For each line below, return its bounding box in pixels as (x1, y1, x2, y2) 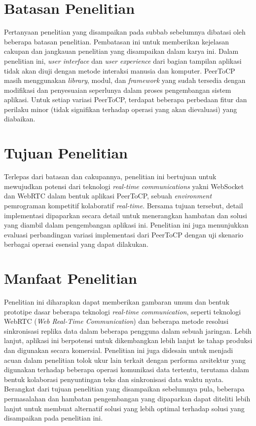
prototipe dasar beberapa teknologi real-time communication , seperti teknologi (4, 306, 241, 316)
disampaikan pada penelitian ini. (4, 413, 103, 423)
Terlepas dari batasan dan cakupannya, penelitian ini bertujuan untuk (4, 171, 217, 182)
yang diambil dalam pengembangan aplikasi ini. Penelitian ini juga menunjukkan (4, 220, 249, 230)
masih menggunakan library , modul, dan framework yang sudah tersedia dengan (4, 75, 246, 85)
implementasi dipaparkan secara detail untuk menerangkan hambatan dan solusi (4, 210, 247, 220)
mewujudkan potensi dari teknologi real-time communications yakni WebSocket (4, 181, 244, 191)
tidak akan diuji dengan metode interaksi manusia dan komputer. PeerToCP (4, 65, 235, 76)
